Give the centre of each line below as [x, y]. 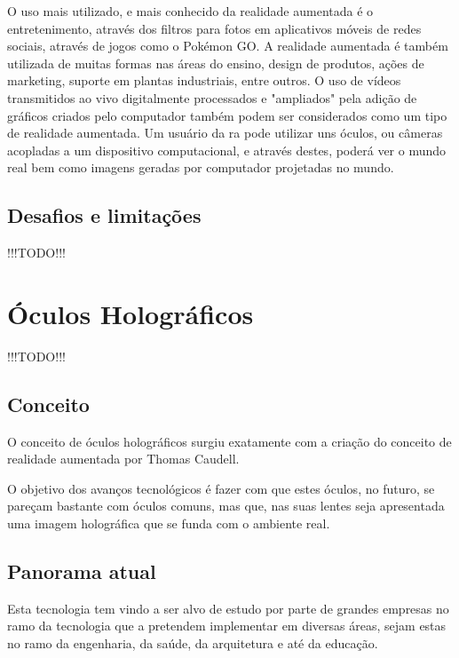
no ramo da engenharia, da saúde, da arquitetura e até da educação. [193, 643]
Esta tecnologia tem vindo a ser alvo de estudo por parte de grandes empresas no [228, 608]
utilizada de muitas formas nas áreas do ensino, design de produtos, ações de [216, 63]
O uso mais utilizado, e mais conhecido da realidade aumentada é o [190, 11]
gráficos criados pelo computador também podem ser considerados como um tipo [227, 115]
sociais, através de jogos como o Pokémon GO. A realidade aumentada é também [228, 46]
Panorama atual [82, 571]
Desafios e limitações [104, 215]
